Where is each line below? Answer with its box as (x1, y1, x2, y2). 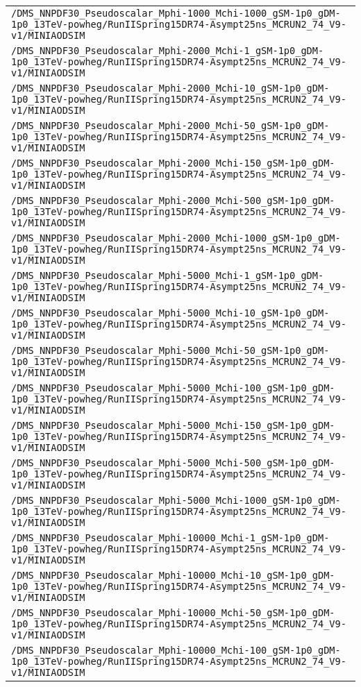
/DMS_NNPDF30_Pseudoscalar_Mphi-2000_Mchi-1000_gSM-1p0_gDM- (11, 232, 341, 244)
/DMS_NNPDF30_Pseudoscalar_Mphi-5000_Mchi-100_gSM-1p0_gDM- (11, 382, 335, 393)
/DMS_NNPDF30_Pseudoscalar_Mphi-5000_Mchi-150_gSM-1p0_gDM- (11, 420, 335, 431)
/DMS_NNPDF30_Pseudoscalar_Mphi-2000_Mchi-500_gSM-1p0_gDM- (11, 195, 335, 206)
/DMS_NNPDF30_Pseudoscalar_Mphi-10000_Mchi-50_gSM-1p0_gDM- (11, 607, 335, 618)
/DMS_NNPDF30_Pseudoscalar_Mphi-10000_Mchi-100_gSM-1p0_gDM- (11, 645, 341, 656)
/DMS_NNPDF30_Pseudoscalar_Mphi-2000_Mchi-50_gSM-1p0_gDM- (11, 120, 330, 131)
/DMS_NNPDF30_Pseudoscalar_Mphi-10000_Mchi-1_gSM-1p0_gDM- (11, 532, 330, 543)
